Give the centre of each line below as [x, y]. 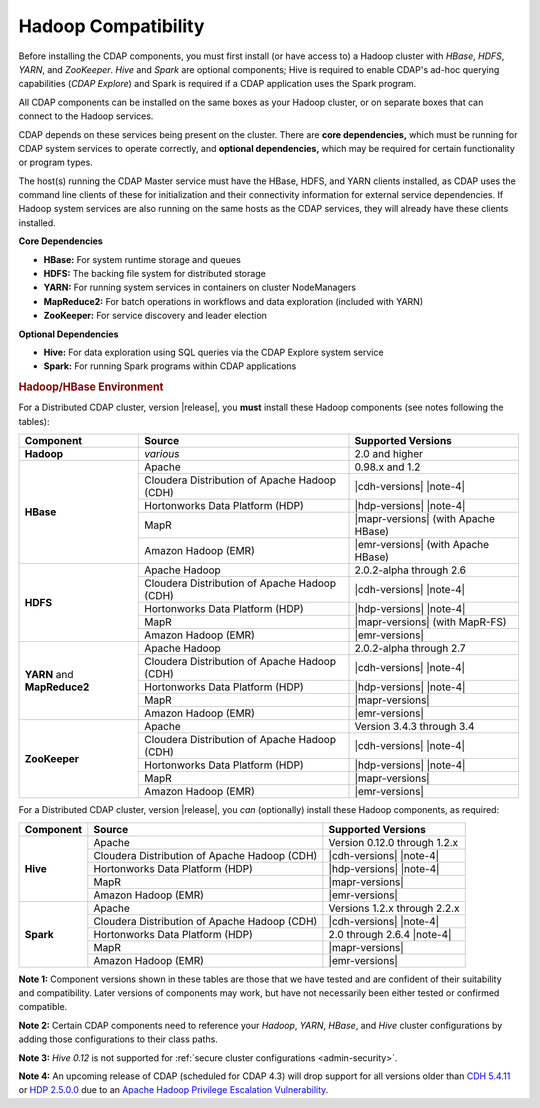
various [162, 454]
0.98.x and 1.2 [387, 467]
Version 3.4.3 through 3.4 [414, 727]
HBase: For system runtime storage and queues [142, 259]
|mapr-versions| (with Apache [424, 519]
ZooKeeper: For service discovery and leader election [155, 316]
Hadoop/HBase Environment [91, 387]
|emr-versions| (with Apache [422, 545]
